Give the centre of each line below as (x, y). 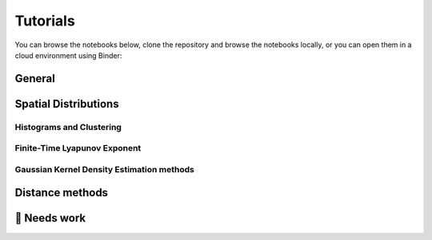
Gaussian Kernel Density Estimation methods (105, 169)
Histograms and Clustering (68, 127)
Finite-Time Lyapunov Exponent (78, 148)
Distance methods (61, 193)
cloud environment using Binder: (68, 55)
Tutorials (45, 21)
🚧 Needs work (50, 218)
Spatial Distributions (67, 104)
